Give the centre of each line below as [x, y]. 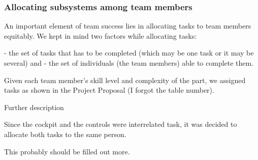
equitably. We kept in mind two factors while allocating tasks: [101, 35]
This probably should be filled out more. [67, 151]
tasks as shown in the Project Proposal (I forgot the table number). [109, 90]
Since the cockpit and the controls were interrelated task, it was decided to [121, 124]
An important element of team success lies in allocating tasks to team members [128, 26]
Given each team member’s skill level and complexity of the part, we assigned [125, 80]
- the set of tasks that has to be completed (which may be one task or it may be [129, 53]
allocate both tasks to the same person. [65, 134]
